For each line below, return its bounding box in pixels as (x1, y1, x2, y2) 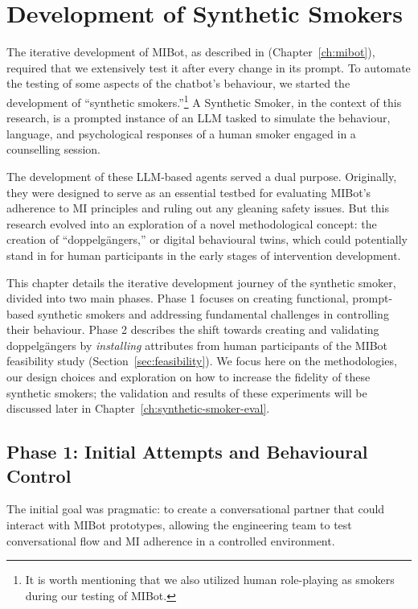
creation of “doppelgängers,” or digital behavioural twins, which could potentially (6, 231, 408, 248)
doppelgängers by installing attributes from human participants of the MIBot (6, 336, 388, 353)
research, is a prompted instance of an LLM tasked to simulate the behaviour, (6, 109, 391, 126)
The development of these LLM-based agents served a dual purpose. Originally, (6, 167, 397, 184)
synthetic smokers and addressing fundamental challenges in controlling (37, 305, 389, 322)
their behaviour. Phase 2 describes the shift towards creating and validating (6, 321, 379, 338)
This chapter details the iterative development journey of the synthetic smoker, (6, 274, 396, 290)
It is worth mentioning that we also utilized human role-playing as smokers (25, 571, 395, 588)
